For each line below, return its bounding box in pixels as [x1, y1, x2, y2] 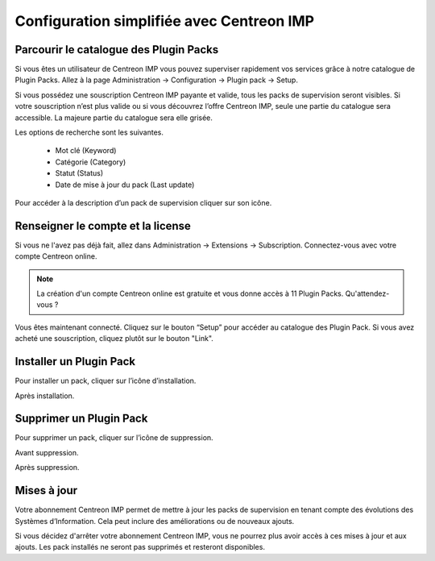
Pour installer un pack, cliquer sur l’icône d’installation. [14, 376, 197, 386]
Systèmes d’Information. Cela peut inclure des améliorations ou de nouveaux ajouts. [14, 516, 295, 526]
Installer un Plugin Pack [14, 355, 136, 368]
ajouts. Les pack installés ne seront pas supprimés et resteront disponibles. [14, 542, 266, 552]
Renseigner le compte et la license [14, 218, 191, 233]
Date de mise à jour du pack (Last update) [55, 180, 195, 189]
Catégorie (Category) [55, 157, 126, 167]
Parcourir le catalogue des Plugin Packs [14, 43, 219, 56]
